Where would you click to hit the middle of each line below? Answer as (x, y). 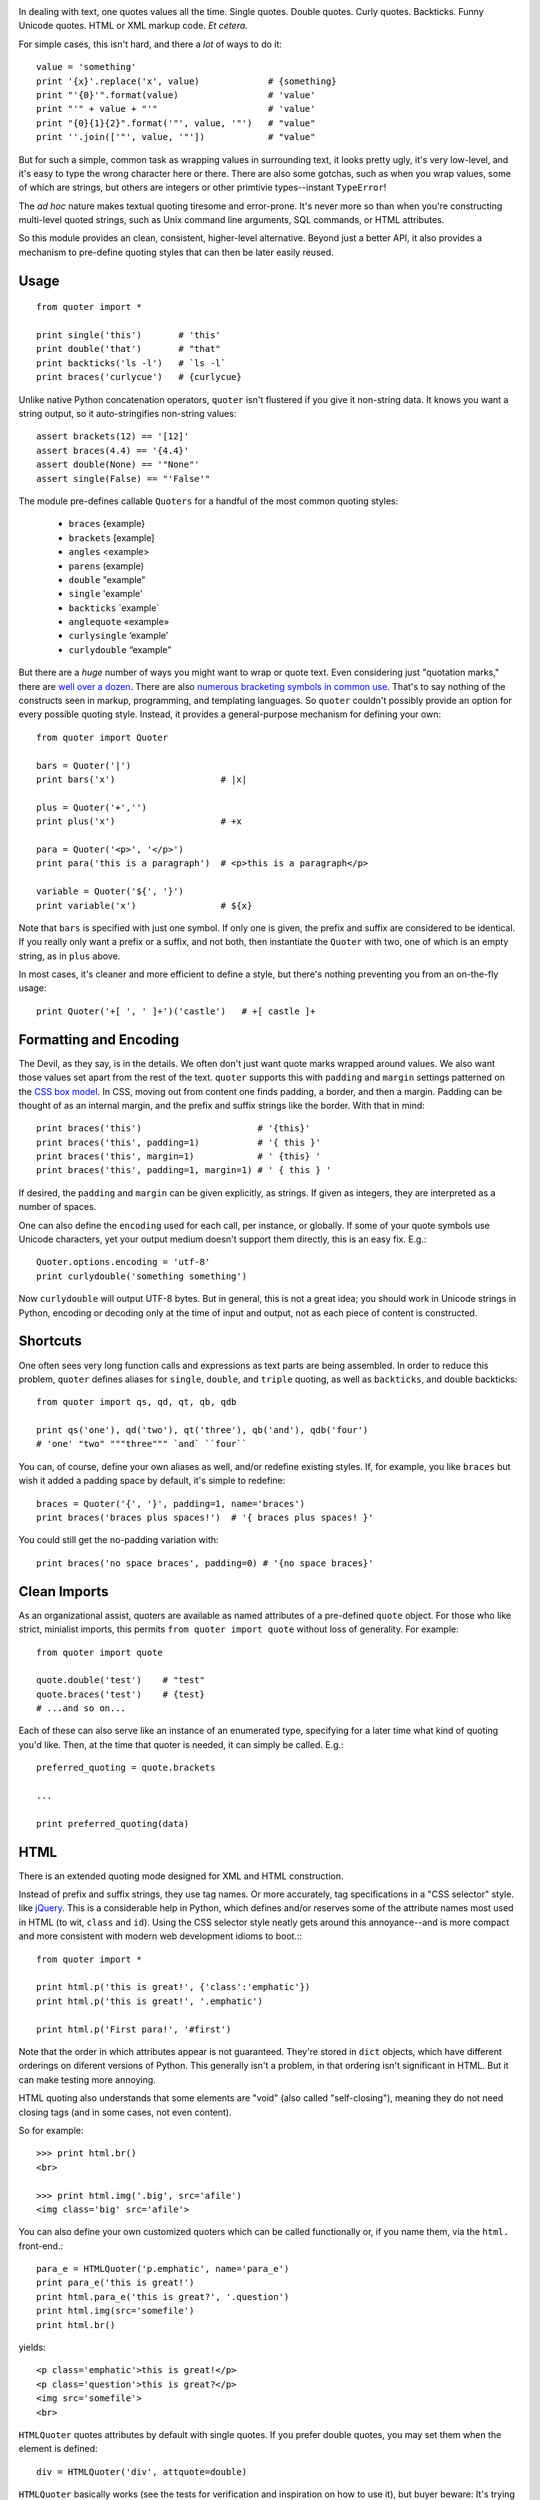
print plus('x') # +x (139, 821)
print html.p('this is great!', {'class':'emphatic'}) (173, 1987)
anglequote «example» (119, 622)
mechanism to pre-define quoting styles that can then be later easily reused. (176, 252)
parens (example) (106, 566)
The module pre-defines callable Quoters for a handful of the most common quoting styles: (208, 501)
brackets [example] (111, 537)
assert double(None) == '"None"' (118, 464)
